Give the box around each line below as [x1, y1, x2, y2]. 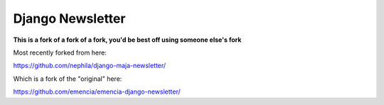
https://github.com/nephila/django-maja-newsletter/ [13, 61, 166, 70]
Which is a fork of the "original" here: [13, 74, 122, 83]
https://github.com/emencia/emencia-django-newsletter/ [13, 87, 181, 96]
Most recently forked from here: [13, 48, 107, 57]
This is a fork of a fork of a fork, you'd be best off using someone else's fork [13, 35, 242, 44]
